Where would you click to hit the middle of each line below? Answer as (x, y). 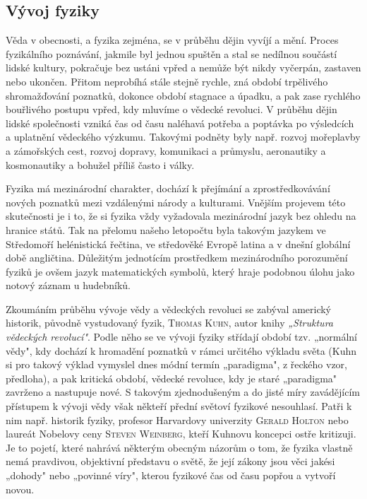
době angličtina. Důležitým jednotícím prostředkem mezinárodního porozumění (177, 258)
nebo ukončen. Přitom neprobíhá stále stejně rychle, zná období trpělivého (167, 81)
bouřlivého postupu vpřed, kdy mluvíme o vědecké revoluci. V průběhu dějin (172, 109)
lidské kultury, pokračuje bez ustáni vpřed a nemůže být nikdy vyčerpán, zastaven (183, 67)
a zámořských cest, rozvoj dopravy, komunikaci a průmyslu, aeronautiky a (166, 150)
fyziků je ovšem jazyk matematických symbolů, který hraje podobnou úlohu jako (180, 271)
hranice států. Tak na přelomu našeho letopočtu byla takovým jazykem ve (166, 229)
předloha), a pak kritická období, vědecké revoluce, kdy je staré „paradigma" (172, 378)
